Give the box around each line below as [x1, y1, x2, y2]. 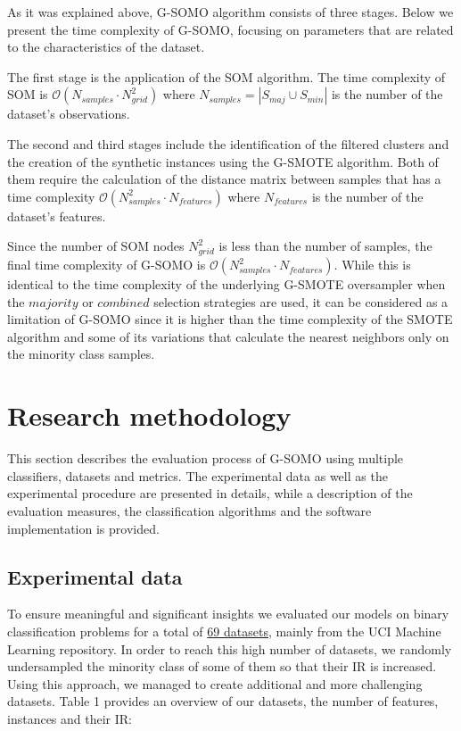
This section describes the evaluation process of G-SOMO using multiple [7, 449, 404, 468]
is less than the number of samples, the [218, 237, 432, 255]
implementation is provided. [7, 519, 160, 537]
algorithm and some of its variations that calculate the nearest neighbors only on [7, 327, 449, 345]
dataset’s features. [7, 206, 106, 225]
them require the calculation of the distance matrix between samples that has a [7, 170, 441, 188]
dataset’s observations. [7, 104, 130, 123]
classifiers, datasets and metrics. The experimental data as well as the [7, 466, 388, 485]
